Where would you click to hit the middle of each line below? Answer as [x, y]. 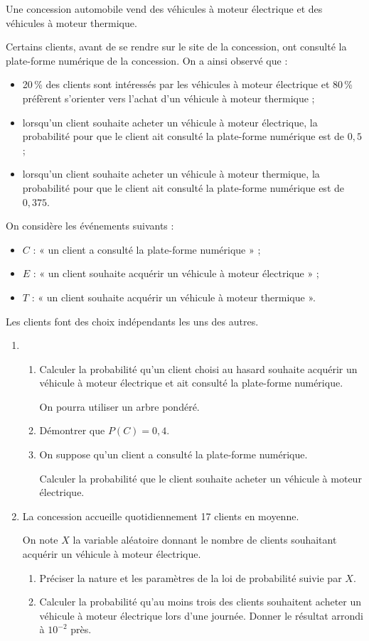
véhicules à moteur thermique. [71, 22]
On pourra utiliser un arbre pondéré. [119, 406]
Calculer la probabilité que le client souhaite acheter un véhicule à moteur [200, 478]
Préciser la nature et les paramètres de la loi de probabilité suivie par [191, 577]
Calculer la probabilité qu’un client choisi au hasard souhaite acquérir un [198, 368]
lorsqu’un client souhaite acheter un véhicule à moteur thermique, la [171, 174]
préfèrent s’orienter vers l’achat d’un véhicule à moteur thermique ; [169, 98]
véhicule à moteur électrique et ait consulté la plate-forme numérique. [191, 383]
